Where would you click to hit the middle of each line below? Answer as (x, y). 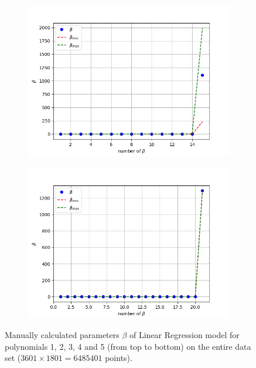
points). (119, 358)
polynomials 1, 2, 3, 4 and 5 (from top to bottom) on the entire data (128, 346)
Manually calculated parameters (62, 335)
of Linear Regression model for (185, 335)
